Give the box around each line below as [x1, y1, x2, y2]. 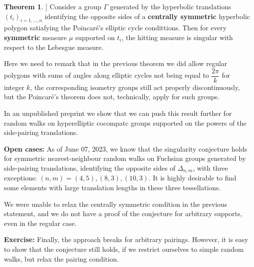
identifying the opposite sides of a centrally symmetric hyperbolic [45, 11, 250, 21]
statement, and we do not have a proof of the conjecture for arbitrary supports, [4, 208, 242, 219]
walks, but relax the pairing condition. [4, 253, 119, 264]
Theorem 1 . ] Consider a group [4, 1, 101, 11]
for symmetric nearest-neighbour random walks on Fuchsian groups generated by [4, 153, 246, 163]
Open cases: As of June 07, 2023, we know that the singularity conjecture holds [4, 143, 247, 154]
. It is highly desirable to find [148, 173, 236, 183]
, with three [193, 162, 228, 173]
